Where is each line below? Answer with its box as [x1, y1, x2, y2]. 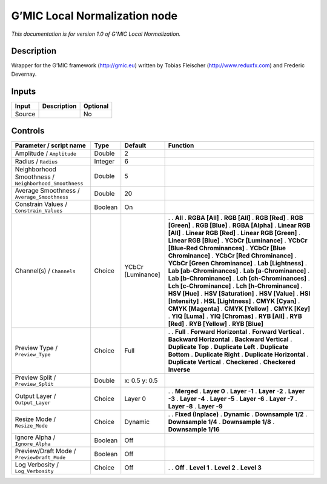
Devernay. [11, 70, 37, 78]
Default [124, 141, 147, 150]
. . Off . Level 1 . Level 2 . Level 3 [168, 463, 262, 472]
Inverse [168, 365, 191, 374]
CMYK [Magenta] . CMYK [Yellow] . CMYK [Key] [168, 305, 311, 313]
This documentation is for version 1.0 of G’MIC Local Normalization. [11, 30, 181, 38]
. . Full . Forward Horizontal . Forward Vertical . [168, 328, 305, 336]
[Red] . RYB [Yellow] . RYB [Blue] [168, 320, 263, 328]
